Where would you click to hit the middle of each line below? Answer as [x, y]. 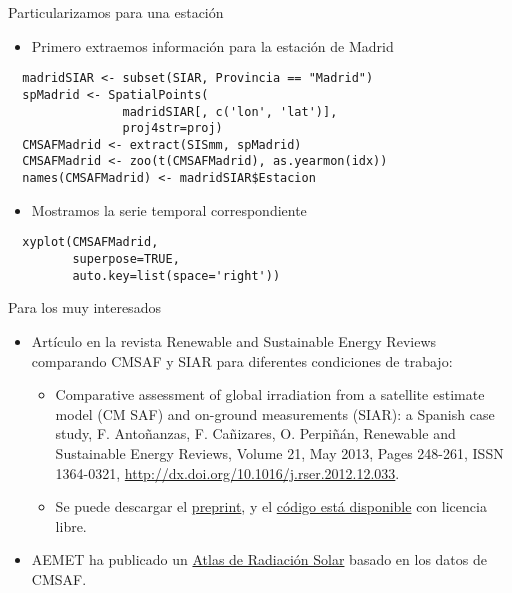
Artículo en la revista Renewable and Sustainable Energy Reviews [234, 340]
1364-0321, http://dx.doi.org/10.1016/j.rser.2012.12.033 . [227, 472]
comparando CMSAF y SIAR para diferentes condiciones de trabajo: [242, 360]
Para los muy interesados [84, 307]
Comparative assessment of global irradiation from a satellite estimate [270, 394]
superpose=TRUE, [126, 259]
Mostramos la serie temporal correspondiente [169, 209]
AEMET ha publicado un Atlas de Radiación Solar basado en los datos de [259, 559]
